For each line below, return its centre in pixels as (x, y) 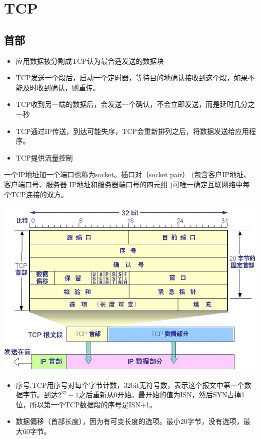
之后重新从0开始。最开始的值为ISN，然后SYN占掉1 (162, 395)
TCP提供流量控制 (44, 157)
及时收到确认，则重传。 (61, 87)
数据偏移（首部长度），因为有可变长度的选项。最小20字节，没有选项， (129, 421)
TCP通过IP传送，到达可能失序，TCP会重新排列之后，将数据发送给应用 (132, 131)
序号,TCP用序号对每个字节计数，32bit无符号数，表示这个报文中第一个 (130, 385)
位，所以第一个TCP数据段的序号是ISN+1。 (86, 404)
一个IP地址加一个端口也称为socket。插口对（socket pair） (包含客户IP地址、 (127, 174)
